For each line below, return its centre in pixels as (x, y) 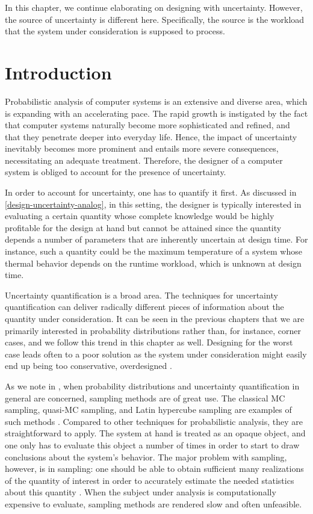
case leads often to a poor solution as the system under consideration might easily (156, 354)
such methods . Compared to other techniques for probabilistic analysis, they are (154, 421)
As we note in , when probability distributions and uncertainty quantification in (152, 385)
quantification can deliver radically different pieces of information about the (144, 307)
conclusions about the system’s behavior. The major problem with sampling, (146, 457)
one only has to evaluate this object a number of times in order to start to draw (152, 444)
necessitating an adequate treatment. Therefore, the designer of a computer (144, 160)
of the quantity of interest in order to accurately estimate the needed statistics (150, 480)
